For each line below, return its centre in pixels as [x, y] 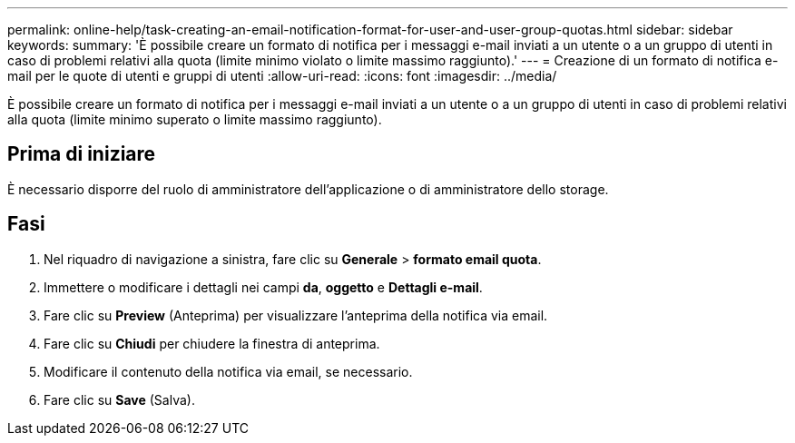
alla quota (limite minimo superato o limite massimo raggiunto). [195, 119]
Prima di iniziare [82, 154]
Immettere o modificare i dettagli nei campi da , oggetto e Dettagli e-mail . [263, 287]
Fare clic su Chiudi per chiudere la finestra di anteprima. [212, 343]
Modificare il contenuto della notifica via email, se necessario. [228, 371]
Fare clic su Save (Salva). [119, 399]
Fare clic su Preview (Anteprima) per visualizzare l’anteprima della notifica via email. [296, 315]
